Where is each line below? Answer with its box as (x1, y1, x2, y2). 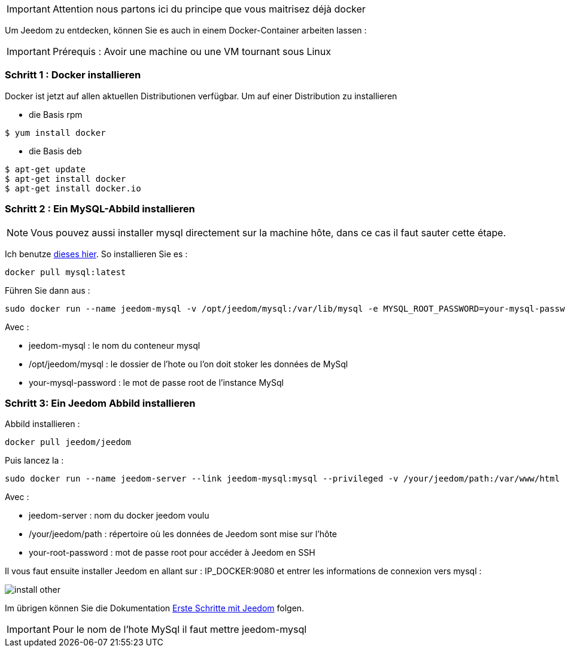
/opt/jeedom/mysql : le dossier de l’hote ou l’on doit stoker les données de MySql (29, 358, 348, 369)
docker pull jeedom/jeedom (5, 437, 131, 447)
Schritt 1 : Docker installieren (5, 69, 141, 81)
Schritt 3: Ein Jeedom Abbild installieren (5, 397, 196, 409)
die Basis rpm (29, 109, 83, 120)
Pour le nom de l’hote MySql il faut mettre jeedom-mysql (52, 623, 307, 636)
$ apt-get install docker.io (5, 183, 141, 193)
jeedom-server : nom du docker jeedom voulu (29, 510, 209, 521)
